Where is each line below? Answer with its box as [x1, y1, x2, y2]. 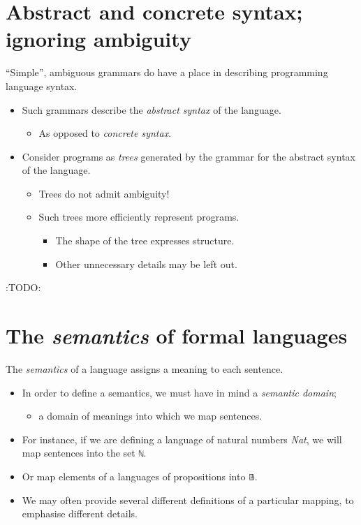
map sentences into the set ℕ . [22, 445, 147, 460]
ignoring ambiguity [6, 24, 191, 53]
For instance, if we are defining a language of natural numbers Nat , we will [22, 431, 342, 446]
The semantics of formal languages [6, 321, 348, 350]
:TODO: [6, 280, 41, 295]
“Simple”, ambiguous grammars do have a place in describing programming [6, 65, 328, 80]
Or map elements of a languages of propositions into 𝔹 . [22, 469, 258, 483]
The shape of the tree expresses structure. [55, 233, 235, 248]
